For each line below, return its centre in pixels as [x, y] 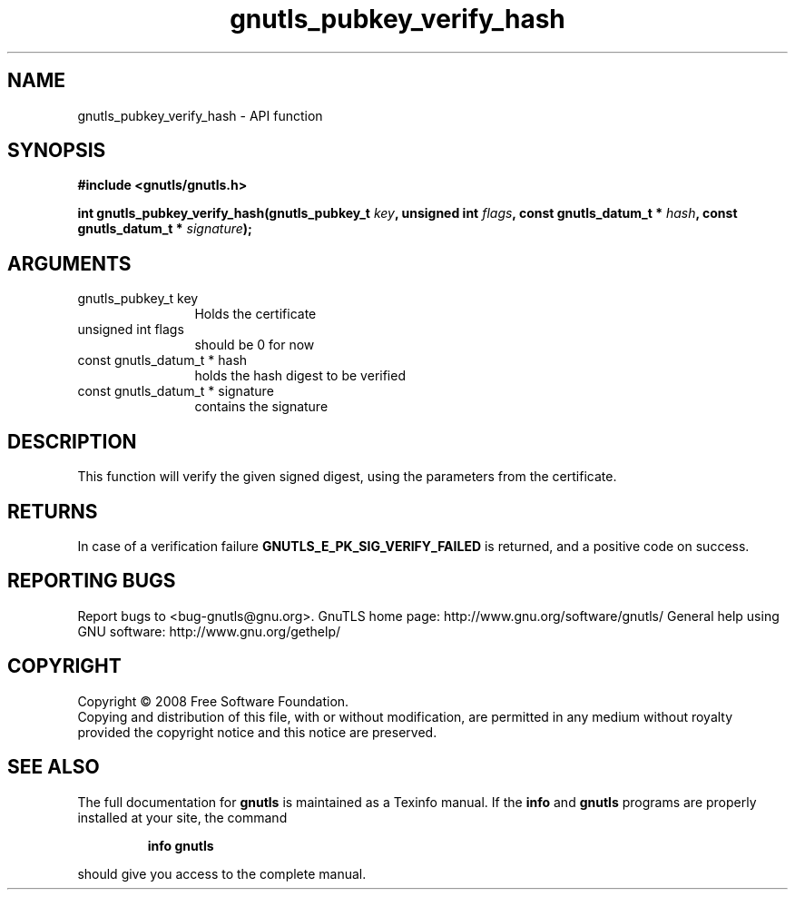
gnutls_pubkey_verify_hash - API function [200, 115]
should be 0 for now [255, 345]
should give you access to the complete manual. [222, 873]
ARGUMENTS [69, 263]
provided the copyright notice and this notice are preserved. [257, 732]
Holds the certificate [255, 314]
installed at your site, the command [182, 817]
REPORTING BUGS [92, 581]
